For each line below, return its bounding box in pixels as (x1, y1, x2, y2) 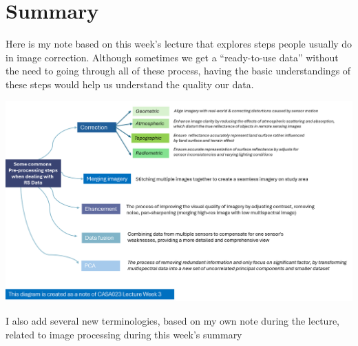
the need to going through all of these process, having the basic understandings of (6, 63, 351, 78)
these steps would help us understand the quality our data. (6, 77, 254, 91)
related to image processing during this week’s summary (6, 327, 242, 341)
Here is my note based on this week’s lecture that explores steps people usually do (6, 37, 352, 51)
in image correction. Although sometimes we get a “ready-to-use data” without (6, 50, 339, 64)
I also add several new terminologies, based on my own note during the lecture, (6, 313, 339, 327)
